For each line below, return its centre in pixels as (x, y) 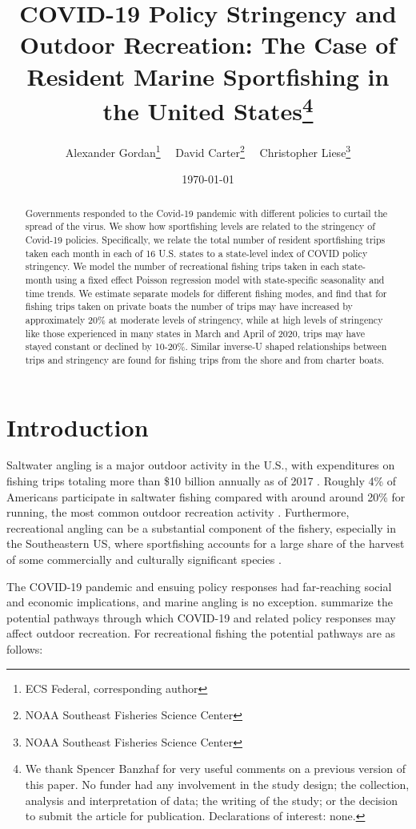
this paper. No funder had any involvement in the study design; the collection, (217, 784)
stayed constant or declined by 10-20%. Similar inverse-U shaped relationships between (206, 346)
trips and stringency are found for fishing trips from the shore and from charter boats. (205, 359)
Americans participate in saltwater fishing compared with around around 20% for (206, 496)
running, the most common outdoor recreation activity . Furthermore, (178, 512)
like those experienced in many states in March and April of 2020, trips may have (195, 333)
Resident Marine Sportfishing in (208, 76)
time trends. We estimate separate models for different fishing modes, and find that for (206, 293)
